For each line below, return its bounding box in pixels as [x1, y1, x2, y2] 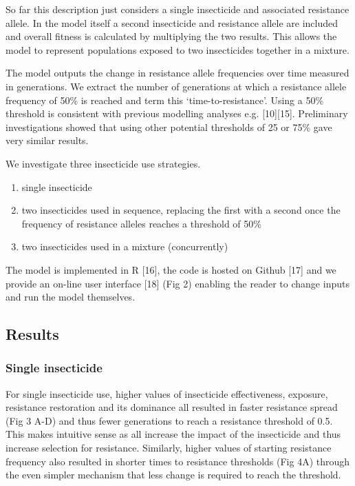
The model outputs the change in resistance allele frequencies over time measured [6, 65, 349, 80]
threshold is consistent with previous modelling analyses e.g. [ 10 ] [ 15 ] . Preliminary [6, 106, 348, 121]
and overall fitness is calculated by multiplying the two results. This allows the [6, 29, 337, 43]
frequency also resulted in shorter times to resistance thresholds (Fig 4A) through [6, 454, 350, 468]
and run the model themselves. [6, 290, 136, 304]
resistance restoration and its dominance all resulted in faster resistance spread [6, 400, 338, 414]
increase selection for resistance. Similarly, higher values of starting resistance [6, 441, 332, 455]
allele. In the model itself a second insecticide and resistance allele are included [6, 15, 338, 30]
